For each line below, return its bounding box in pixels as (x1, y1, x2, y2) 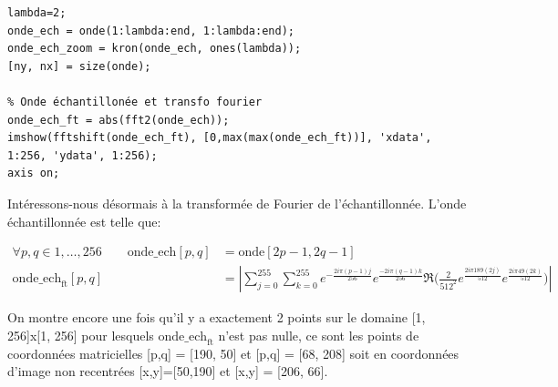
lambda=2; (7, 6, 67, 19)
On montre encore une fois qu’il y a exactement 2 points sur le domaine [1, (7, 308, 426, 327)
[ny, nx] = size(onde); (7, 59, 151, 73)
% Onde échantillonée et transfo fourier (7, 95, 263, 108)
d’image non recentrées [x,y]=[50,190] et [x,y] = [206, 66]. (7, 362, 328, 381)
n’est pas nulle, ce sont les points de (218, 325, 419, 344)
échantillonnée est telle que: (7, 211, 161, 230)
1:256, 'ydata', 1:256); (7, 148, 158, 162)
